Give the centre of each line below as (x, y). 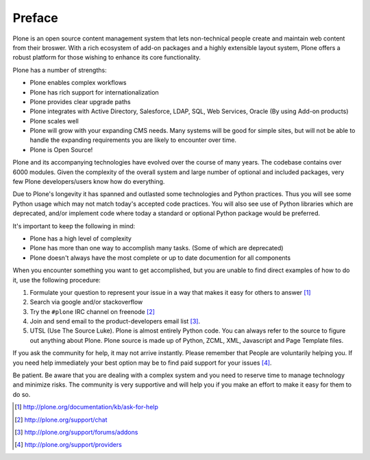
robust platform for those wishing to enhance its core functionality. (107, 58)
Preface (35, 18)
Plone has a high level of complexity (81, 238)
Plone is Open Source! (61, 149)
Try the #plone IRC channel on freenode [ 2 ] (92, 311)
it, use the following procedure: (57, 280)
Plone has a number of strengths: (60, 70)
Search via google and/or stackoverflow (86, 302)
